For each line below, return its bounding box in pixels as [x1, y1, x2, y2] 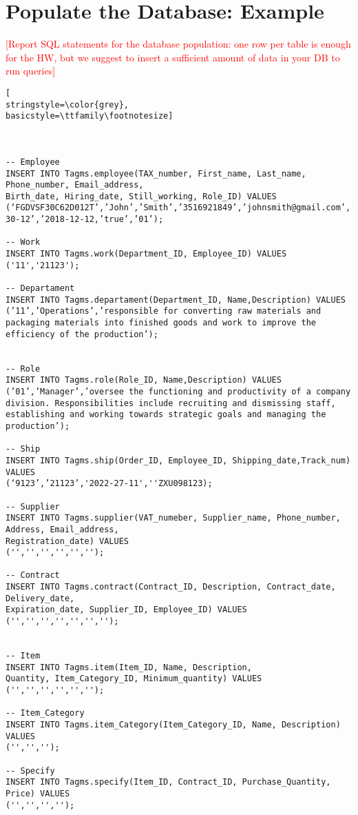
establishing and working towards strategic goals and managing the [6, 410, 326, 420]
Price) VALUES [6, 788, 70, 798]
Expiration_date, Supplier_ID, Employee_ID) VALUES [6, 605, 247, 615]
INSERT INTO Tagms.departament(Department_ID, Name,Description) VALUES [6, 294, 346, 305]
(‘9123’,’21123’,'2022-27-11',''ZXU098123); [6, 479, 213, 489]
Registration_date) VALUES [6, 536, 129, 546]
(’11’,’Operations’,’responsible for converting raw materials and [6, 306, 322, 316]
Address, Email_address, [6, 524, 119, 534]
